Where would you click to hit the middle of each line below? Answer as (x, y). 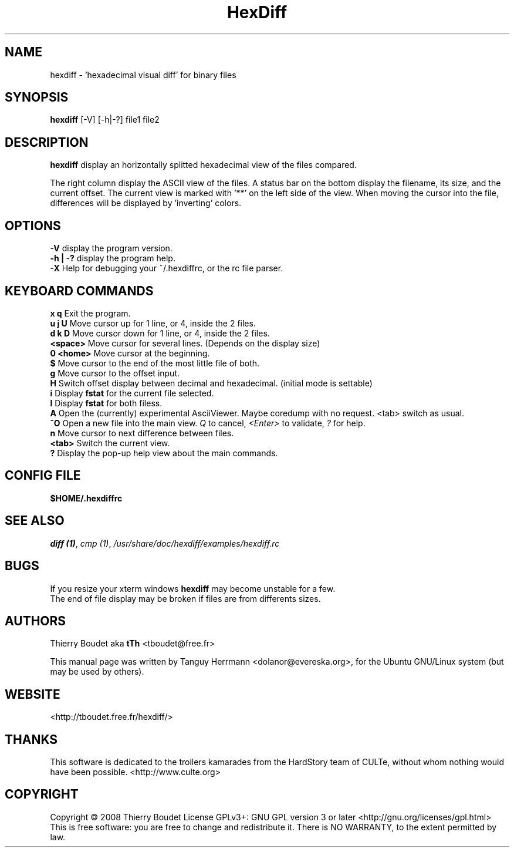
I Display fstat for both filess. (106, 403)
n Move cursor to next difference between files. (142, 433)
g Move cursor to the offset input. (115, 373)
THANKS (31, 739)
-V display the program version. (111, 248)
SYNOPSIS (37, 97)
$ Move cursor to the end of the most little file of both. (155, 363)
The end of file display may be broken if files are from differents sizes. (185, 598)
